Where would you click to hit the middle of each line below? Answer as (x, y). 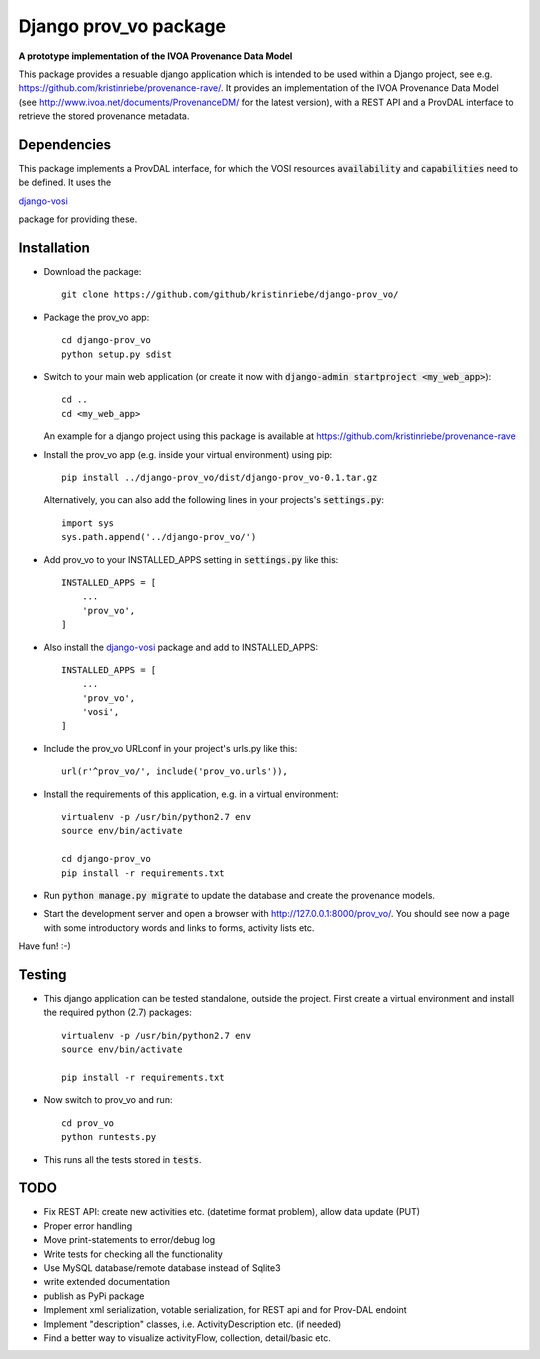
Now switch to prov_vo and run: (108, 1100)
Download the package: (92, 272)
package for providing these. (78, 219)
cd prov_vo (88, 1123)
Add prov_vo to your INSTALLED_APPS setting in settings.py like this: (191, 559)
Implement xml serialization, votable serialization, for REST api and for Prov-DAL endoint (225, 1310)
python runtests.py (109, 1137)
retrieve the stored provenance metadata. (104, 116)
